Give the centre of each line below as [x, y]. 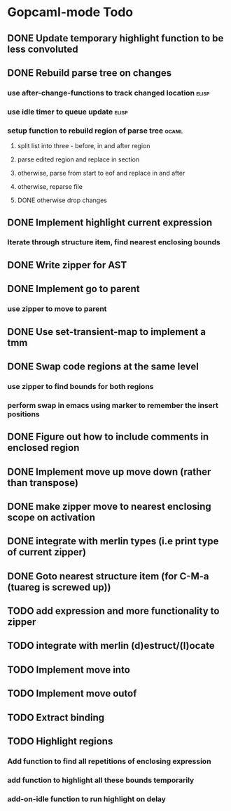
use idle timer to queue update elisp [68, 112]
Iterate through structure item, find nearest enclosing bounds [114, 242]
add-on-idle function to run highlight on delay [87, 799]
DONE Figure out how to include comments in [108, 437]
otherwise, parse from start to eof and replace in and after [101, 173]
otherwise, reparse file [50, 187]
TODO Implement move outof [72, 693]
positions [23, 414]
